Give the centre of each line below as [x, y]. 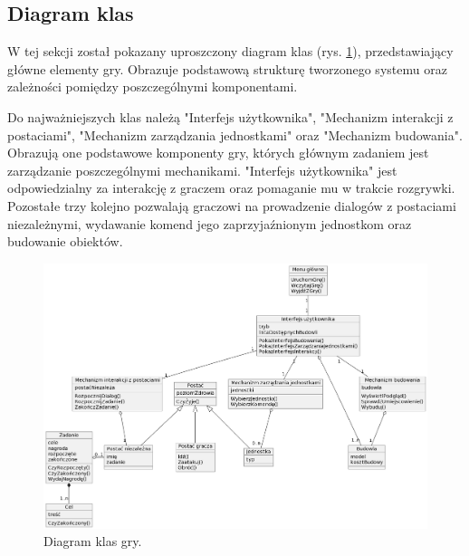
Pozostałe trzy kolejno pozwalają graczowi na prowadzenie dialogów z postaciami [232, 205]
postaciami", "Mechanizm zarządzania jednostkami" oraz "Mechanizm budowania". [235, 134]
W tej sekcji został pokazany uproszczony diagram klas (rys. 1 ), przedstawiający [230, 51]
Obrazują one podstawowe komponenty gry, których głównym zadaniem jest [218, 153]
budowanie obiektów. [65, 241]
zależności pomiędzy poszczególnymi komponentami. [153, 86]
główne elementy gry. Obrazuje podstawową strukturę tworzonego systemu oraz [227, 68]
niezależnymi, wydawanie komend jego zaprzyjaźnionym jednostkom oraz [210, 223]
